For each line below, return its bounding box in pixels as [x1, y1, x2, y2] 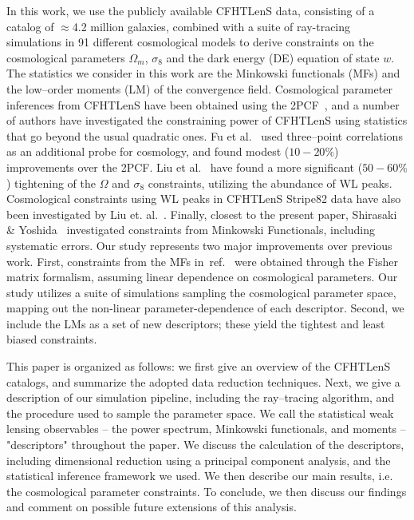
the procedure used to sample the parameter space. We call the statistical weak [6, 404, 394, 421]
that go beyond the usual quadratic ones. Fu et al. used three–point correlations [6, 127, 403, 144]
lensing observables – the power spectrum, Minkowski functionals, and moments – [6, 420, 406, 437]
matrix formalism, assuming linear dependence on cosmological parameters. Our [6, 268, 398, 285]
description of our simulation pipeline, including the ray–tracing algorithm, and [6, 389, 395, 406]
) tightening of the [6, 174, 97, 191]
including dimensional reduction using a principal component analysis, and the [6, 451, 391, 468]
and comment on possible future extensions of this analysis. [6, 498, 297, 515]
